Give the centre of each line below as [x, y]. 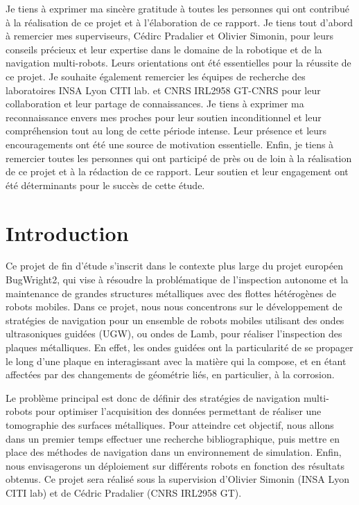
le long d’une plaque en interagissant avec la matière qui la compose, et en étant [176, 361]
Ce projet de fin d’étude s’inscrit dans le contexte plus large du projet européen [175, 266]
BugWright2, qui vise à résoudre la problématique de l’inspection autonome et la [177, 280]
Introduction [67, 232]
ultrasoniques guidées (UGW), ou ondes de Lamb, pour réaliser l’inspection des [174, 334]
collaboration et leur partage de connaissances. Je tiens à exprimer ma [155, 104]
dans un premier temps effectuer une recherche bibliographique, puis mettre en [173, 438]
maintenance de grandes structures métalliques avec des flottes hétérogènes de [171, 293]
